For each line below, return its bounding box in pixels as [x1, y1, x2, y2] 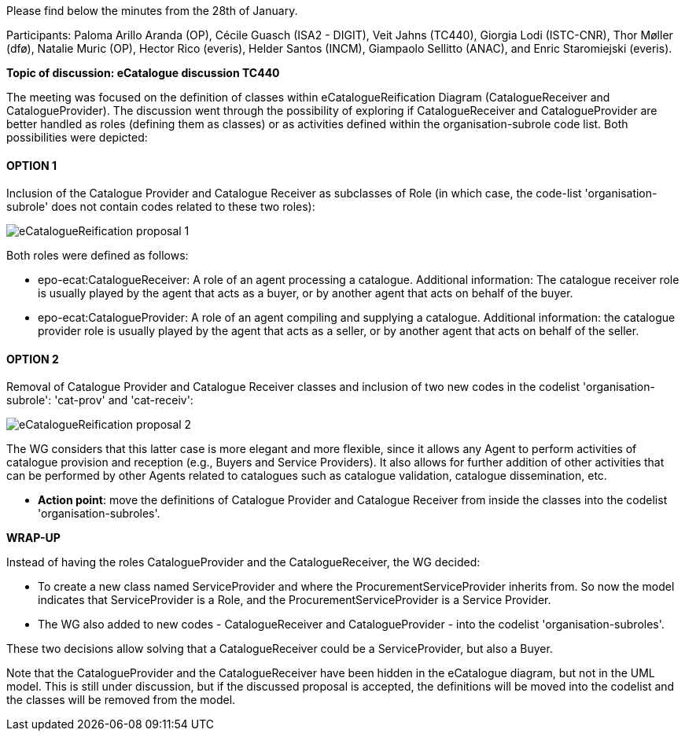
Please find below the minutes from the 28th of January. [6, 4, 298, 17]
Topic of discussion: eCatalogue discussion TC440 [6, 66, 280, 79]
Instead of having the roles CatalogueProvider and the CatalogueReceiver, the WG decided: [6, 555, 481, 569]
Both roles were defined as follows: [6, 249, 189, 263]
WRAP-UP [6, 531, 61, 545]
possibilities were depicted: [6, 131, 148, 144]
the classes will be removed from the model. [6, 693, 236, 707]
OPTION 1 [6, 158, 57, 172]
